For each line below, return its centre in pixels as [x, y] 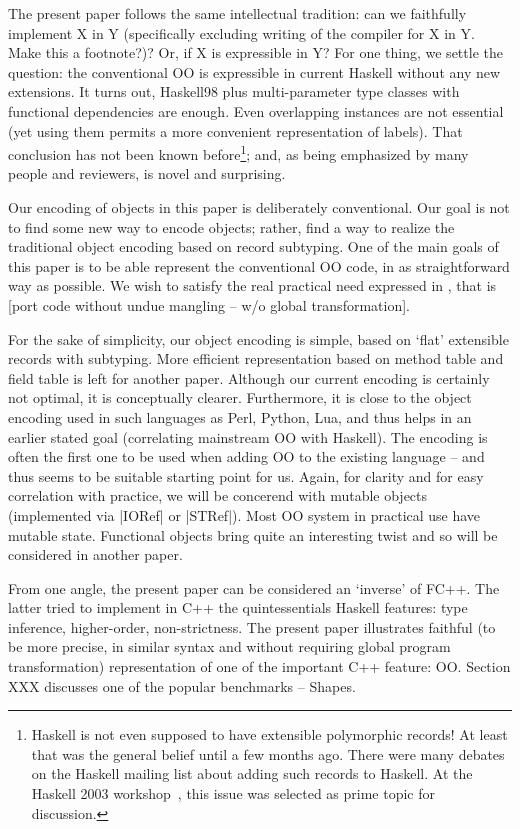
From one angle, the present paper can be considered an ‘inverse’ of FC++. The [254, 587]
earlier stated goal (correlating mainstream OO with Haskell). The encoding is [248, 436]
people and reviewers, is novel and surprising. [147, 173]
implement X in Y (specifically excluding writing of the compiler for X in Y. [241, 32]
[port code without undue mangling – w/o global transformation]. [209, 304]
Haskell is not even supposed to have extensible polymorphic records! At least [269, 734]
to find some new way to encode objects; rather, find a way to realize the [231, 226]
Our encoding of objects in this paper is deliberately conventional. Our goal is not [259, 207]
